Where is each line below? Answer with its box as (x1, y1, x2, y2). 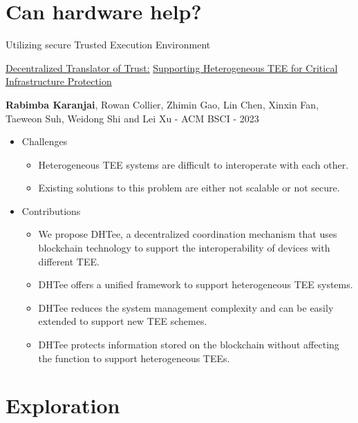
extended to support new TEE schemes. (38, 314, 207, 328)
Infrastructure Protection (6, 74, 112, 88)
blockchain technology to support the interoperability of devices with (38, 241, 330, 255)
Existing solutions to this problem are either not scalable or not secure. (38, 180, 340, 195)
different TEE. (38, 254, 100, 268)
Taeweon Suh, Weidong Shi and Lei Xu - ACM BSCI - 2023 (6, 111, 259, 125)
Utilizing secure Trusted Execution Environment (6, 37, 211, 52)
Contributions (21, 203, 81, 218)
